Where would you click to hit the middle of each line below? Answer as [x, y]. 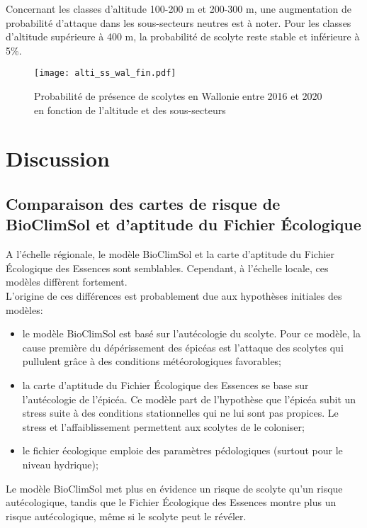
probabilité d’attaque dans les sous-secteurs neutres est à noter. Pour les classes [179, 22]
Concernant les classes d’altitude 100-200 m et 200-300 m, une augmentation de [179, 9]
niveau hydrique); [60, 464]
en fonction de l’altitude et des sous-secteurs [130, 109]
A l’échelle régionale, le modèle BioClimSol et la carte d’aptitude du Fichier [170, 254]
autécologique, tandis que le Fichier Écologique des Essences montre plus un [171, 502]
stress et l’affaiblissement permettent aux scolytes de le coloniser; [163, 426]
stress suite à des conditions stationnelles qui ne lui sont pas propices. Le [180, 413]
